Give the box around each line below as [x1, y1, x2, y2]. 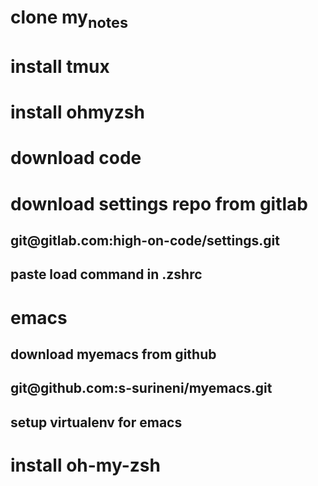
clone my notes [10, 6, 129, 32]
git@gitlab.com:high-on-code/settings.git [10, 232, 280, 249]
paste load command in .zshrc [10, 266, 203, 283]
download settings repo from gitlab [10, 192, 308, 215]
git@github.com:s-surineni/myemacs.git [10, 380, 273, 397]
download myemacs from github [10, 346, 217, 363]
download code [10, 147, 142, 170]
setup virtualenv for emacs [10, 414, 183, 431]
